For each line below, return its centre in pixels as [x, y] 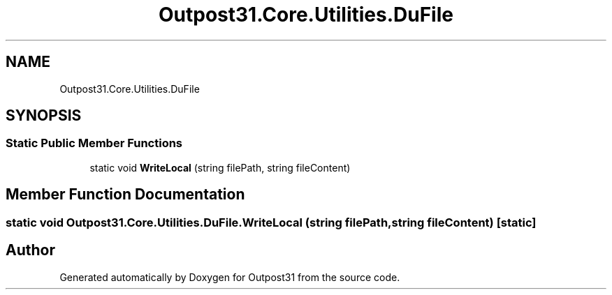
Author [30, 250]
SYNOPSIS [44, 116]
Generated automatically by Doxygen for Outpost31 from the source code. [230, 277]
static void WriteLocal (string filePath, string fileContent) [220, 167]
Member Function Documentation [125, 195]
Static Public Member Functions [94, 143]
